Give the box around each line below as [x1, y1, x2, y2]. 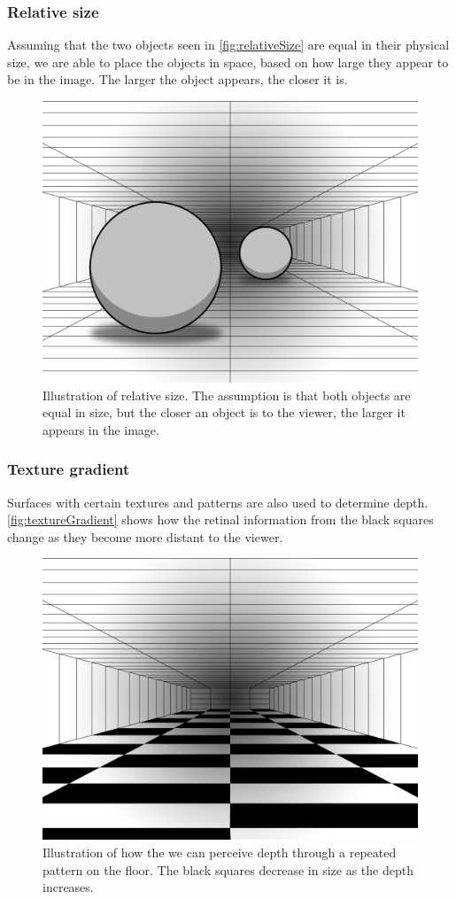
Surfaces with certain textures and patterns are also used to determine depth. [7, 492, 429, 511]
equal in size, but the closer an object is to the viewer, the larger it [43, 403, 406, 422]
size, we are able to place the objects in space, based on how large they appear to [7, 52, 449, 71]
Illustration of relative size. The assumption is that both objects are [43, 385, 411, 404]
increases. [43, 878, 94, 896]
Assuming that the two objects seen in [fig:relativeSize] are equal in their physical [7, 35, 450, 54]
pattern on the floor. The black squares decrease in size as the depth [43, 860, 413, 879]
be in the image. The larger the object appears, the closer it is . [7, 70, 348, 89]
